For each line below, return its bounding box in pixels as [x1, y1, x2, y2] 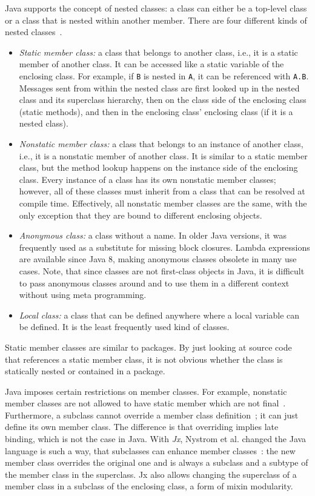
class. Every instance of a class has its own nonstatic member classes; [19, 173, 276, 185]
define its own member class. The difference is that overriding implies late [5, 420, 279, 433]
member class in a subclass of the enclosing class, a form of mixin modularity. [5, 480, 293, 492]
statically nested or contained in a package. [5, 365, 165, 377]
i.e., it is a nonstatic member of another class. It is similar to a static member [19, 149, 308, 162]
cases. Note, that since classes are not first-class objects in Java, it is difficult [19, 264, 305, 277]
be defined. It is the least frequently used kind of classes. [19, 320, 230, 333]
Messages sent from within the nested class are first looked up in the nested [19, 81, 300, 94]
